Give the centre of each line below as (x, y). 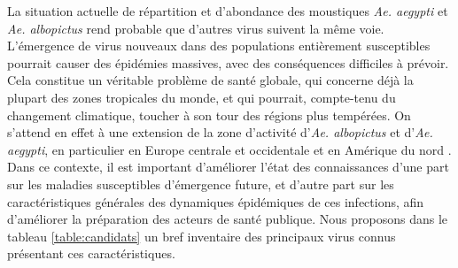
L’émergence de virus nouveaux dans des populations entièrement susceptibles (219, 46)
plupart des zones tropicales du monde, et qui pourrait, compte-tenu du (202, 97)
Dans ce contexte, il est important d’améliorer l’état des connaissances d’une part (228, 167)
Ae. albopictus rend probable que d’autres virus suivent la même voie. (196, 28)
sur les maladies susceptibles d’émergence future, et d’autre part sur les (201, 184)
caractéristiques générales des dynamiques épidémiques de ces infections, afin (216, 201)
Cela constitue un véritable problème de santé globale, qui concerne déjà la (210, 80)
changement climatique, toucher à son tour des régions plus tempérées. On (209, 115)
